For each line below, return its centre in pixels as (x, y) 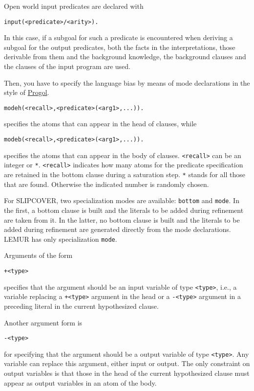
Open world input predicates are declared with (74, 6)
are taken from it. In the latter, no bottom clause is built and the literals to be (122, 219)
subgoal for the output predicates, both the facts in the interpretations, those (120, 47)
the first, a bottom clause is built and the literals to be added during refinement (124, 210)
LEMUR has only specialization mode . (61, 239)
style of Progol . (27, 92)
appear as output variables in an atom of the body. (80, 382)
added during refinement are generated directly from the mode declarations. (117, 229)
